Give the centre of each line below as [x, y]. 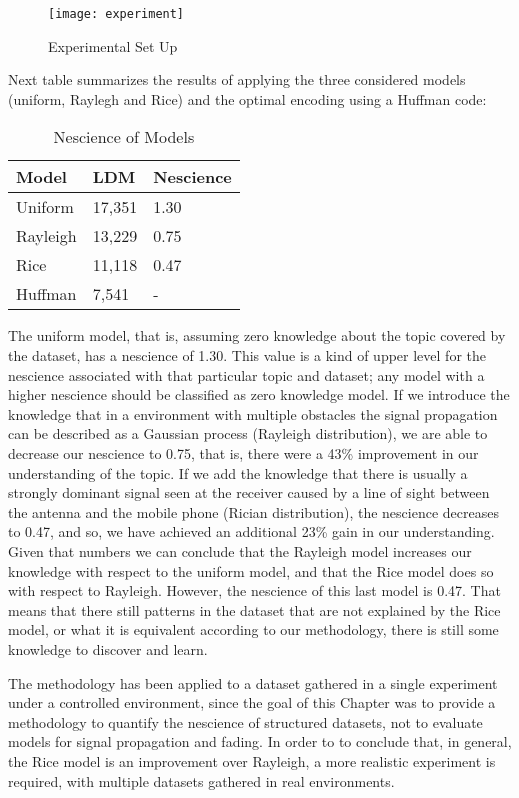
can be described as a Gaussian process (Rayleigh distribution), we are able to [248, 433]
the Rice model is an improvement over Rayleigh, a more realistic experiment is [252, 760]
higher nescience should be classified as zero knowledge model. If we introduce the [259, 394]
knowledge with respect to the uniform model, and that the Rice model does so [251, 570]
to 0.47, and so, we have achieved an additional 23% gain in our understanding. [251, 531]
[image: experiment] [116, 14]
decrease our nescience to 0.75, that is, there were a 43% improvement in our [243, 453]
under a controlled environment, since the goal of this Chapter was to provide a [252, 702]
